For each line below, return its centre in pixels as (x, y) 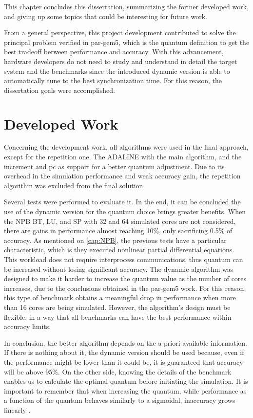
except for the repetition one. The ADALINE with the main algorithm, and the (123, 157)
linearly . (17, 409)
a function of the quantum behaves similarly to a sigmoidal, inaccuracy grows (120, 400)
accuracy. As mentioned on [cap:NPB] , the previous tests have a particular (115, 240)
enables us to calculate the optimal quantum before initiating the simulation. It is (126, 381)
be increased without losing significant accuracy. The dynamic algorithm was (119, 269)
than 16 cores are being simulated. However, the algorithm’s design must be (117, 307)
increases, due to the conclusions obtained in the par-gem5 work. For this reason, (125, 288)
